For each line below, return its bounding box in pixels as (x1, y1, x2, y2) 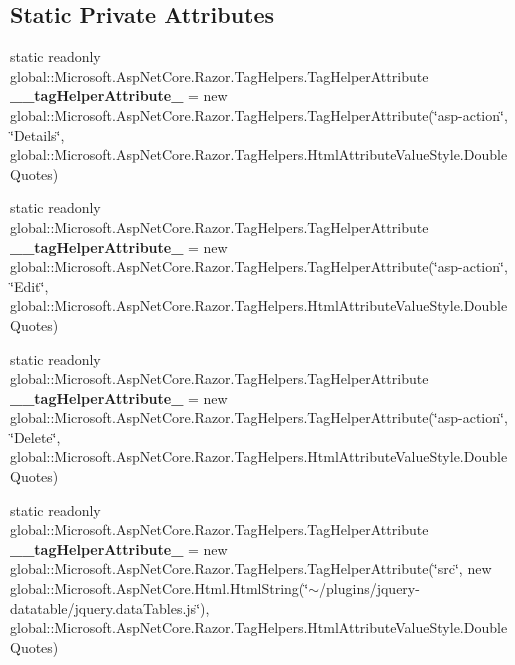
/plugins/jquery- (319, 578, 420, 599)
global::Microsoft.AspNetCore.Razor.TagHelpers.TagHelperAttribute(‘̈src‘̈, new (10, 558, 492, 579)
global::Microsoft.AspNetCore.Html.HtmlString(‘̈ (10, 578, 309, 599)
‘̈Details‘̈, (10, 124, 65, 145)
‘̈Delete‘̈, (10, 426, 61, 447)
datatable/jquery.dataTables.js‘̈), (10, 597, 210, 618)
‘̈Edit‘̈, (10, 275, 49, 296)
